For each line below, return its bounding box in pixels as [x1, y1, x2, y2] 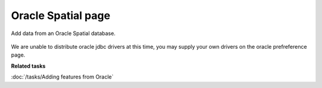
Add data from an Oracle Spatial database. [11, 30, 116, 37]
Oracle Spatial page [11, 9, 110, 22]
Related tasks [11, 62, 46, 70]
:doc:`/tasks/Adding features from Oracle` [11, 73, 114, 80]
